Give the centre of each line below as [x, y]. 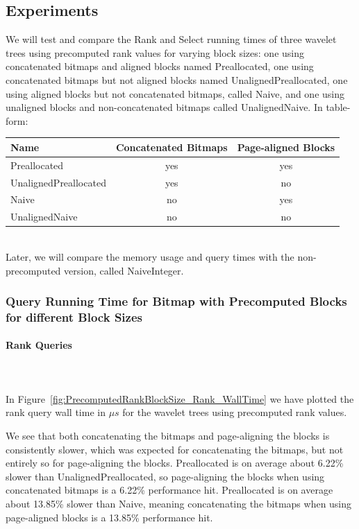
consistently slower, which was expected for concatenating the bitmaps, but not [175, 449]
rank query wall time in [56, 412]
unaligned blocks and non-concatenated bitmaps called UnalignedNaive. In [164, 107]
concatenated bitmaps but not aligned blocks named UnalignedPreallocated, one [177, 79]
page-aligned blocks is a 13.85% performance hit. [109, 517]
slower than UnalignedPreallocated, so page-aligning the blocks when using [165, 476]
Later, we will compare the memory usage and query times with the [150, 256]
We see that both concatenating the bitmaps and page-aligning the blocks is [168, 436]
